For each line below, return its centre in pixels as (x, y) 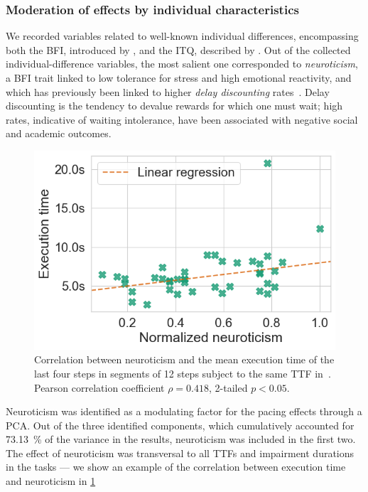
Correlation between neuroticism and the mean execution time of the (184, 359)
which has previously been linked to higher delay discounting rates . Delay (168, 91)
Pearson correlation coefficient (99, 387)
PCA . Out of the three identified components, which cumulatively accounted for (180, 425)
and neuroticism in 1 (51, 481)
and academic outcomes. (59, 133)
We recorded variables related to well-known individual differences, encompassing (182, 36)
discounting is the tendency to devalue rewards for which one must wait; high (174, 106)
